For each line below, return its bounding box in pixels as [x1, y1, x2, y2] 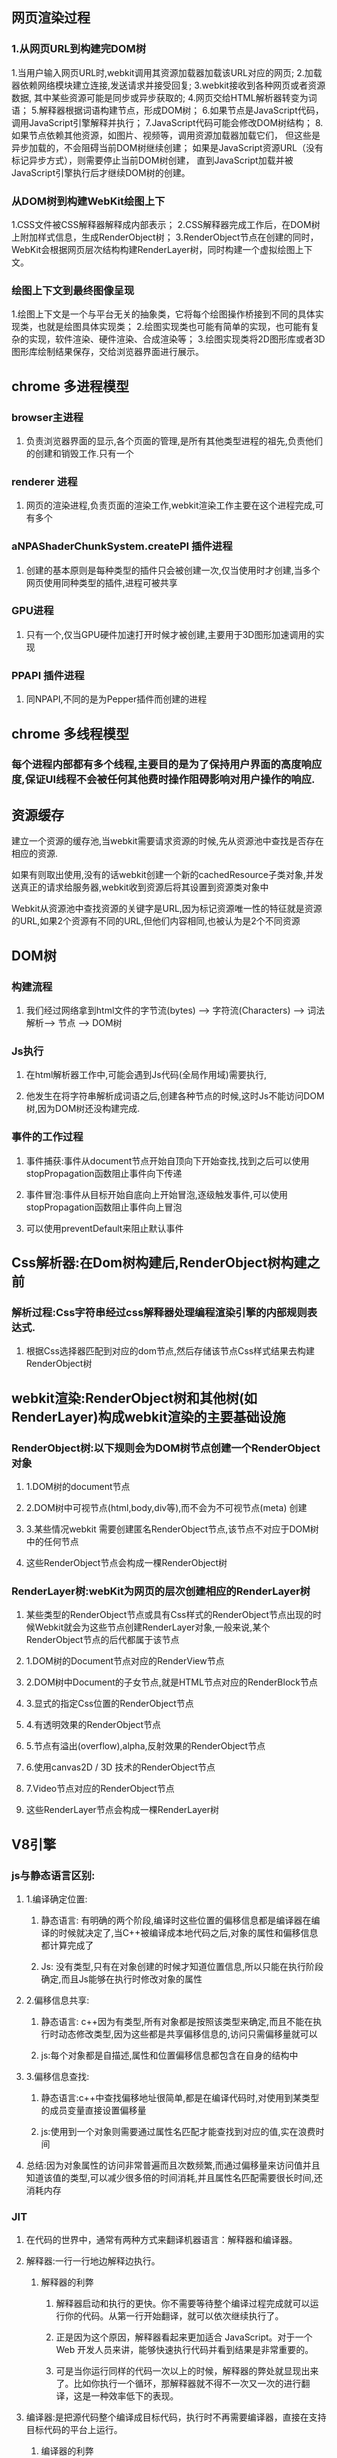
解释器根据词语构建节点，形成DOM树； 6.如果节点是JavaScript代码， [38, 104, 324, 116]
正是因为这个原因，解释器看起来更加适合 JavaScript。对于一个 [55, 2331, 313, 2343]
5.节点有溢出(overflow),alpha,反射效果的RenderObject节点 [25, 1740, 266, 1752]
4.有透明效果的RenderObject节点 [25, 1719, 162, 1731]
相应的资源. [11, 848, 59, 860]
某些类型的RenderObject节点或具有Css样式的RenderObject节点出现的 [25, 1609, 314, 1621]
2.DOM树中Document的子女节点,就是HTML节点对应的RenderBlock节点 [25, 1676, 318, 1688]
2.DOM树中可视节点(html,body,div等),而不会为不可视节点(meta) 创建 [25, 1501, 308, 1513]
